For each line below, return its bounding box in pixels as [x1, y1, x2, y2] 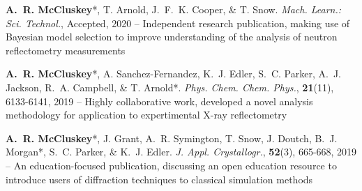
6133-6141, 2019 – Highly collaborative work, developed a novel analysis [6, 93, 313, 108]
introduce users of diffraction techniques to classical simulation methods [6, 171, 313, 186]
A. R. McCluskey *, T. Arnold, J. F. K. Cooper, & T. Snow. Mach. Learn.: [6, 2, 342, 16]
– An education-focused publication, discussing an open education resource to [6, 158, 337, 172]
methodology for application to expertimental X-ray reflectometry [6, 107, 287, 122]
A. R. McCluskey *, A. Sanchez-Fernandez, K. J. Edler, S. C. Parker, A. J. [6, 66, 341, 81]
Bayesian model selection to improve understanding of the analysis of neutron [6, 29, 338, 44]
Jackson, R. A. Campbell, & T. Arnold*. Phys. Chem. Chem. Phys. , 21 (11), [6, 79, 334, 94]
